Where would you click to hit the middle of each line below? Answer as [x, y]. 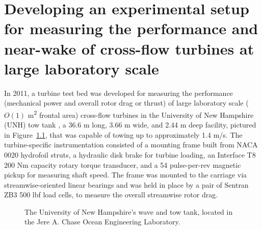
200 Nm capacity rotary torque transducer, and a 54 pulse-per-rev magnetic [123, 164]
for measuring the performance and [131, 28]
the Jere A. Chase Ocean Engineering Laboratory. [102, 222]
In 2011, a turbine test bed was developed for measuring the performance [119, 93]
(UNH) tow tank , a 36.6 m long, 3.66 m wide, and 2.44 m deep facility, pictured [130, 125]
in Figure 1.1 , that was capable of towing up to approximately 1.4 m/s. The [123, 134]
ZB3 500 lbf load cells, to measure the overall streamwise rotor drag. [111, 195]
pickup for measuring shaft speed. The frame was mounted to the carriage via [126, 175]
